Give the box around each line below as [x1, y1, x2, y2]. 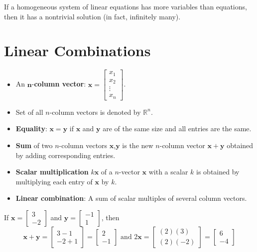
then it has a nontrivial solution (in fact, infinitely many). [4, 11, 181, 21]
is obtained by [196, 167, 240, 177]
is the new [122, 140, 153, 150]
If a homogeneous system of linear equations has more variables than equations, [4, 1, 247, 11]
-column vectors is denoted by [49, 106, 141, 117]
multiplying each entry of [15, 176, 93, 186]
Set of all [15, 106, 43, 117]
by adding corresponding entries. [15, 150, 116, 160]
